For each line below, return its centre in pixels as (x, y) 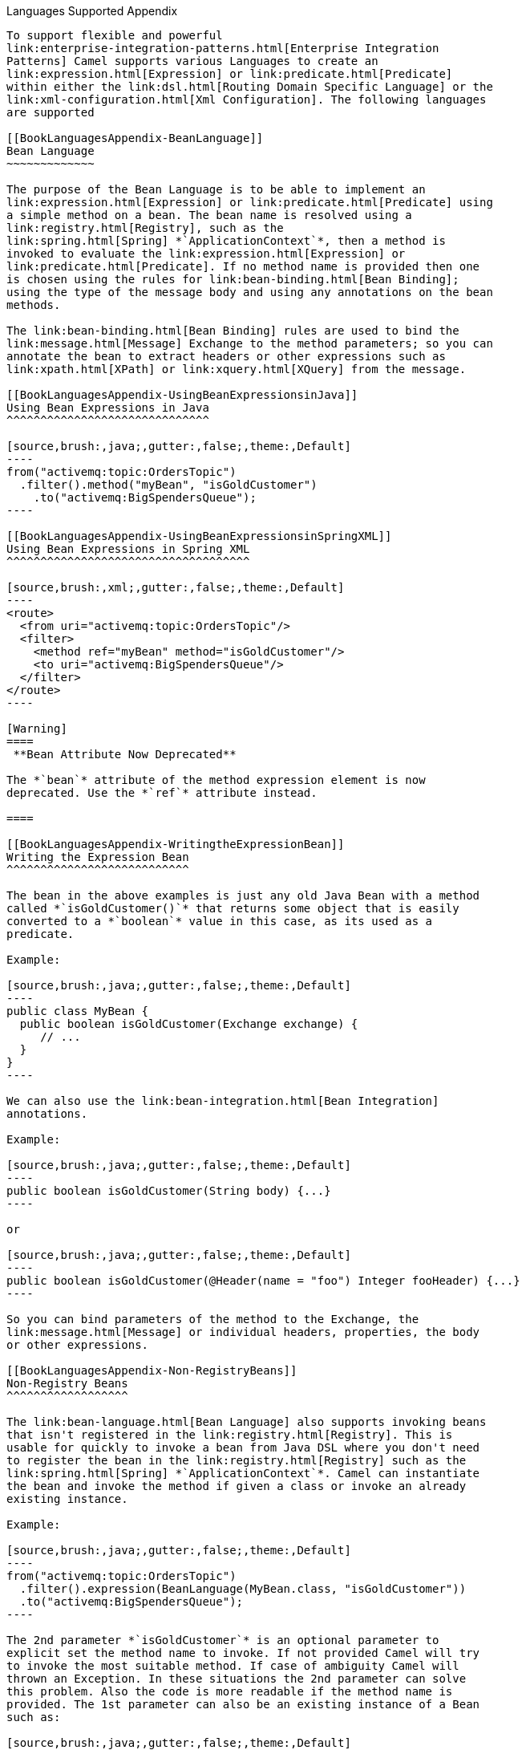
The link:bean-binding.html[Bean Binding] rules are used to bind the (233, 331)
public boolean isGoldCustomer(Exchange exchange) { (189, 1024)
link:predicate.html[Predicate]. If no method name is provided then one (243, 266)
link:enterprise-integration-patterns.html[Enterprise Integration (223, 48)
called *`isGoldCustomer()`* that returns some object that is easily (233, 908)
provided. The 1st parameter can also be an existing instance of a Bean (243, 1704)
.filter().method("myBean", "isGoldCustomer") (168, 485)
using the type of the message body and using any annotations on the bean (250, 292)
